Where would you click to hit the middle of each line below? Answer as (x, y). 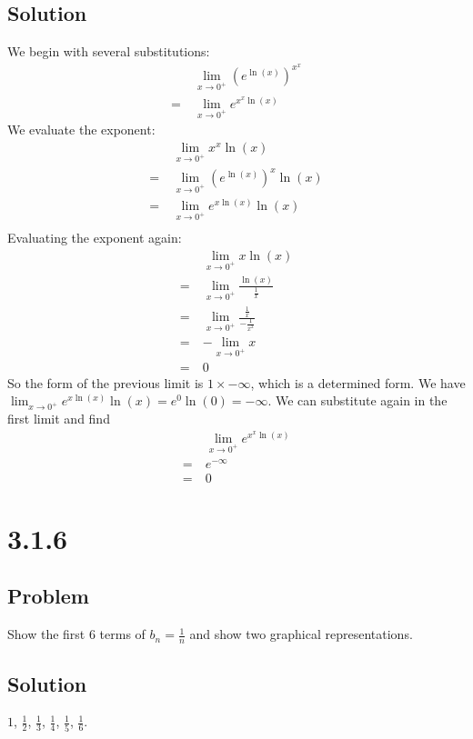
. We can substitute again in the (357, 400)
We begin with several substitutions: (109, 51)
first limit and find (59, 419)
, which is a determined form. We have (358, 382)
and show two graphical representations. (301, 634)
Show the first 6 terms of (76, 634)
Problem (48, 596)
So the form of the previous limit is (106, 382)
